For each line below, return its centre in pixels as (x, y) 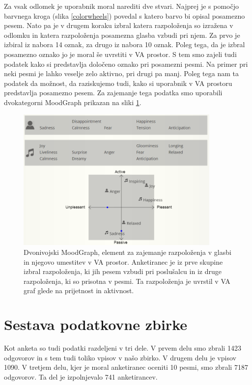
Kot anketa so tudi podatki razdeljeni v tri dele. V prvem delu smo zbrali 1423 (123, 348)
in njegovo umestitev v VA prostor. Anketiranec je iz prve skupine (123, 261)
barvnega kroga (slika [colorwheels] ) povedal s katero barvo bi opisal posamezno (125, 15)
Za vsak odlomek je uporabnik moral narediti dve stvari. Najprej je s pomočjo (122, 6)
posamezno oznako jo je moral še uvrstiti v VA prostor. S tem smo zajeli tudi (120, 54)
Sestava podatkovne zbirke (96, 324)
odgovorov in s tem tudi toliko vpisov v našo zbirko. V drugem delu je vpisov (120, 357)
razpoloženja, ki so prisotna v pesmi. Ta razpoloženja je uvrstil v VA (127, 281)
